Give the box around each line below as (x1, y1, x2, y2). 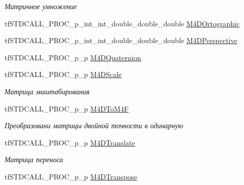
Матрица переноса (5, 154, 63, 165)
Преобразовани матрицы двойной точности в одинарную (5, 120, 184, 131)
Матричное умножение (5, 1, 77, 11)
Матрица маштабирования (5, 86, 90, 96)
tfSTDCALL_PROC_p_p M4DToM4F (5, 103, 129, 114)
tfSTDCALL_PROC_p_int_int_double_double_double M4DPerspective (5, 35, 237, 46)
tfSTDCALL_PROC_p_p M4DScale (5, 69, 122, 80)
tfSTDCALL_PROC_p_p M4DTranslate (5, 137, 135, 147)
